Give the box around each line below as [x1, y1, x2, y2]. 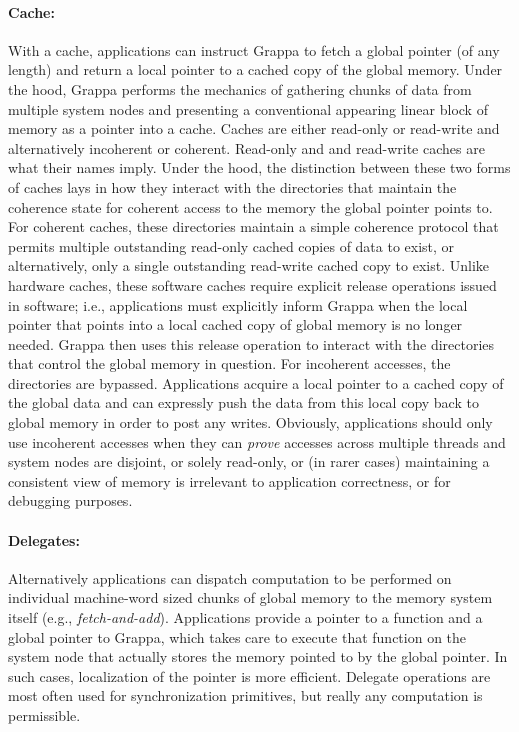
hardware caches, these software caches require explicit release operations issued [8, 274, 497, 295]
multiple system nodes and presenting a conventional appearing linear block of [8, 98, 488, 119]
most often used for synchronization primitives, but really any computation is [8, 685, 483, 706]
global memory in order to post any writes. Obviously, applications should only [8, 412, 493, 433]
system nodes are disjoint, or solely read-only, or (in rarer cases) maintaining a [8, 451, 490, 472]
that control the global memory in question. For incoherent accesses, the [8, 353, 451, 374]
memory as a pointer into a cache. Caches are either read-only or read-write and [8, 118, 500, 139]
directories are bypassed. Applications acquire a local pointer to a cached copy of [8, 372, 504, 393]
